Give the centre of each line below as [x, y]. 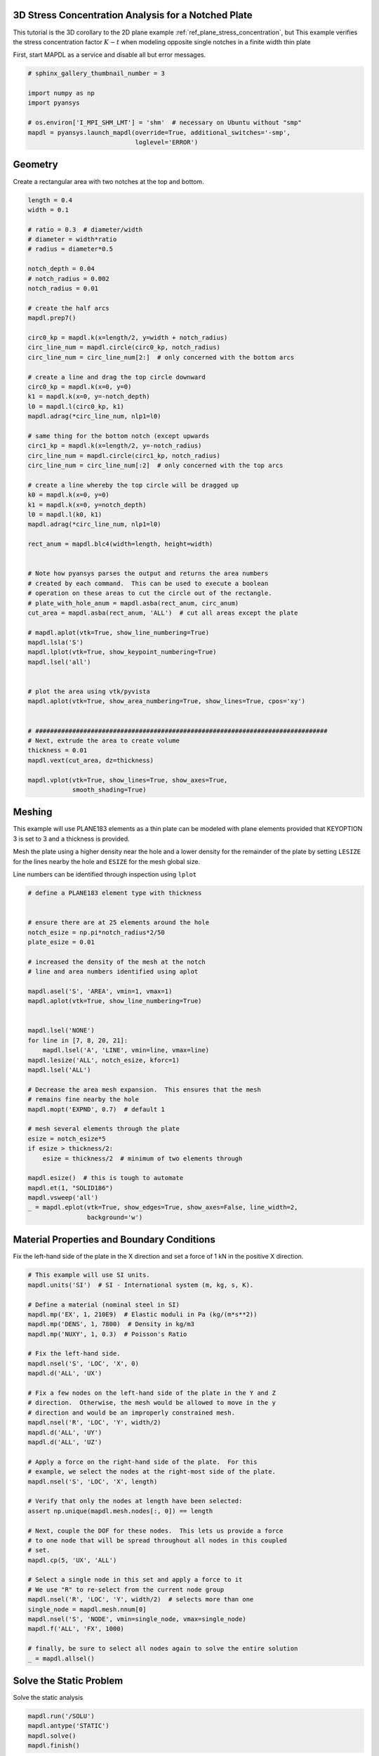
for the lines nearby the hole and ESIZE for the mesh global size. [106, 861]
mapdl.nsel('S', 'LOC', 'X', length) [93, 1481]
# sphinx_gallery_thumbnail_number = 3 [96, 73]
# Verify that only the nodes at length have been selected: [135, 1501]
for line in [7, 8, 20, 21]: [78, 1040]
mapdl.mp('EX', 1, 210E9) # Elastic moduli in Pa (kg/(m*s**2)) [142, 1314]
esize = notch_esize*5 [67, 1139]
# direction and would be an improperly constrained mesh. [131, 1413]
